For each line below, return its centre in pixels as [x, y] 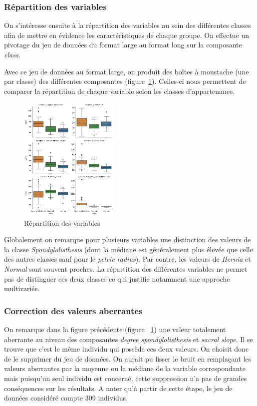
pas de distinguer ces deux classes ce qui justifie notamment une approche [117, 278]
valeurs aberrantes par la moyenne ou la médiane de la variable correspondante [125, 368]
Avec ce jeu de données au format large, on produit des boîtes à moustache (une [127, 71]
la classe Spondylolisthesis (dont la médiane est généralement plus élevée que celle [128, 249]
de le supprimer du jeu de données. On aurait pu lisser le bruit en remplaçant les [128, 358]
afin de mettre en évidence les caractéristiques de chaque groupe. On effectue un [127, 35]
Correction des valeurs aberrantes [73, 310]
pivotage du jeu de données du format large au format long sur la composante [123, 45]
